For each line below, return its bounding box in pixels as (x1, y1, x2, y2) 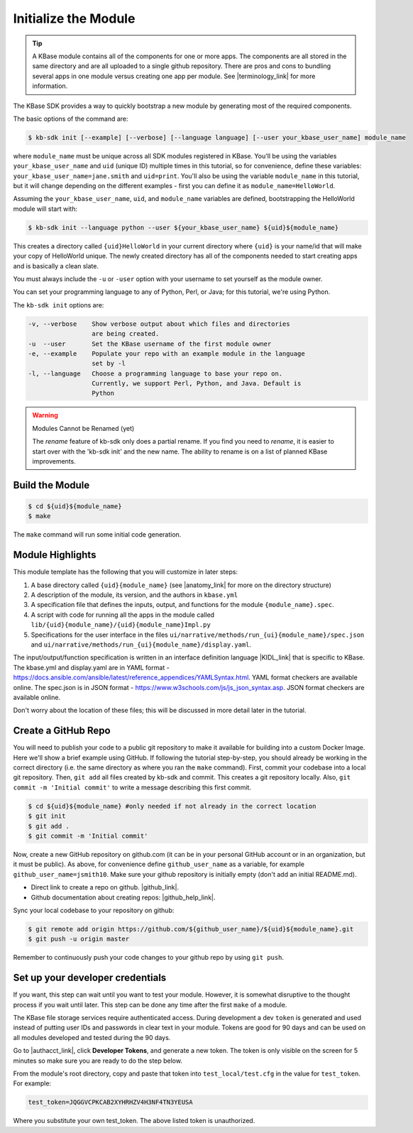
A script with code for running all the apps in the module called (31, 611, 215, 619)
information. (32, 82, 68, 90)
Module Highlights (13, 549, 97, 561)
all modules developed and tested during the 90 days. (13, 1033, 171, 1041)
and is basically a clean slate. (13, 261, 99, 270)
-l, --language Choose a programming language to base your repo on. (28, 369, 283, 378)
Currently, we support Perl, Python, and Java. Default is (91, 380, 302, 388)
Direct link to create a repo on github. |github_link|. (31, 883, 180, 892)
